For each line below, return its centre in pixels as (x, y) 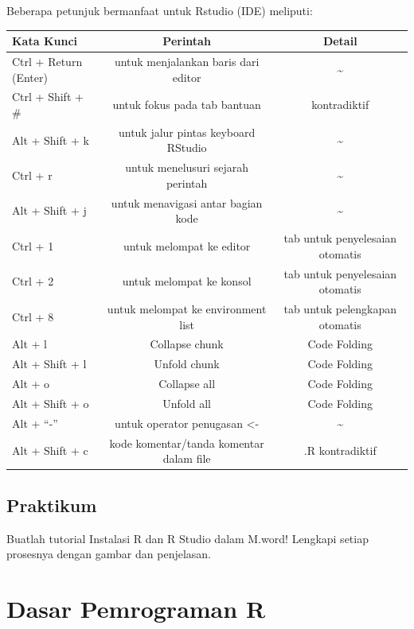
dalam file (187, 458)
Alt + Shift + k (51, 140)
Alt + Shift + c (50, 450)
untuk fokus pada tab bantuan (187, 105)
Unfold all (187, 403)
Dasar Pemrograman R (136, 608)
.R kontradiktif (340, 450)
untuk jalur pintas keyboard (187, 132)
